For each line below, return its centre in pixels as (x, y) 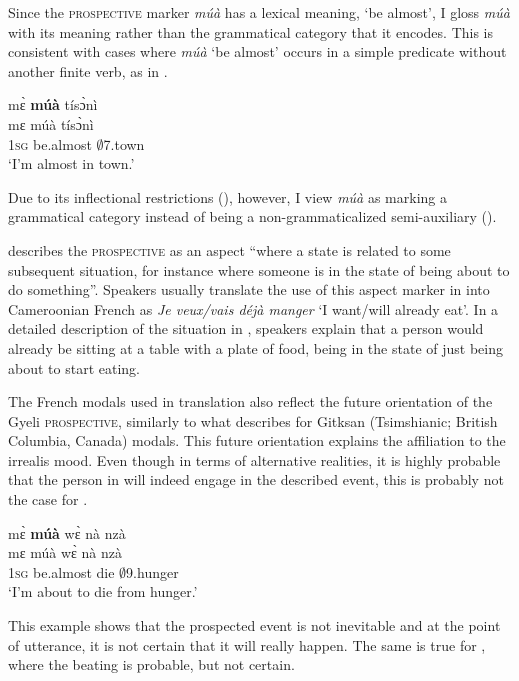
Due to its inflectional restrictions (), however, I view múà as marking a (227, 196)
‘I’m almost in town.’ (71, 163)
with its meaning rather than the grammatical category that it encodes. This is (251, 31)
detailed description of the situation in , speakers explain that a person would (246, 328)
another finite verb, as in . (88, 70)
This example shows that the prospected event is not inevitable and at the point (254, 625)
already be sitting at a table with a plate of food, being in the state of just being (255, 347)
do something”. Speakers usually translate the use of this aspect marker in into (249, 289)
